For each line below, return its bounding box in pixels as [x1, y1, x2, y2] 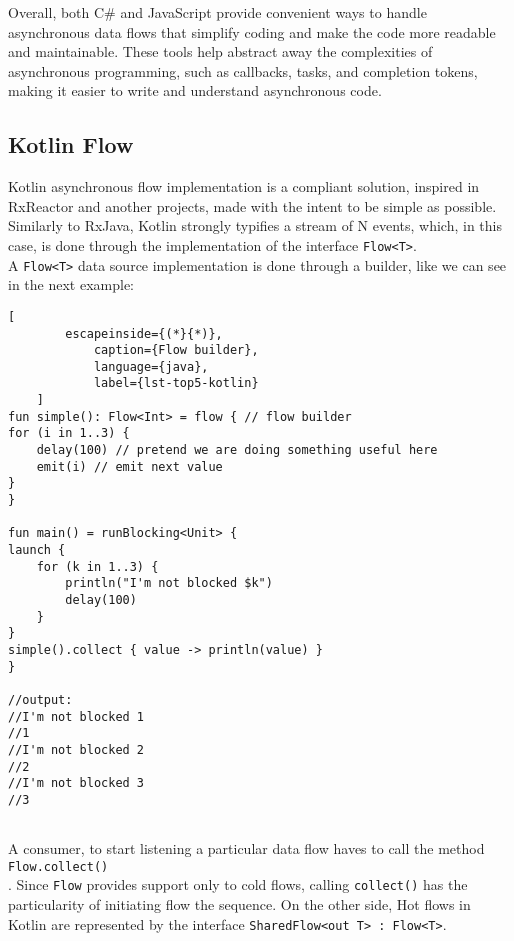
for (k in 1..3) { [36, 559, 159, 574]
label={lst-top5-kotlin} [93, 376, 259, 391]
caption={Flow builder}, [93, 343, 259, 358]
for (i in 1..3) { [8, 426, 130, 441]
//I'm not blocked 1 [8, 709, 145, 724]
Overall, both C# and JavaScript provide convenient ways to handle [8, 2, 427, 22]
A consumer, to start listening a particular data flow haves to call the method [8, 838, 485, 859]
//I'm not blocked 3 [8, 776, 145, 791]
